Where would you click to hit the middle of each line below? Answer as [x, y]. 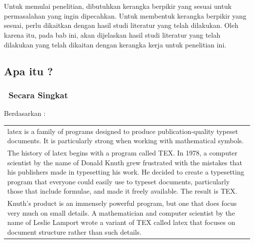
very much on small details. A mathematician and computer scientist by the [121, 212]
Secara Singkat [38, 95]
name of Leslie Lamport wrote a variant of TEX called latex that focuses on [121, 222]
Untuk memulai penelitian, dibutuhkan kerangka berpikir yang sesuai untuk [118, 6]
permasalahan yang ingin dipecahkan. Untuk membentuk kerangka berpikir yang [125, 15]
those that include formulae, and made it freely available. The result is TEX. [122, 191]
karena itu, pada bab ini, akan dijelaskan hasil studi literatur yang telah [112, 34]
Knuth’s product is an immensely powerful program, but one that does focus [122, 203]
